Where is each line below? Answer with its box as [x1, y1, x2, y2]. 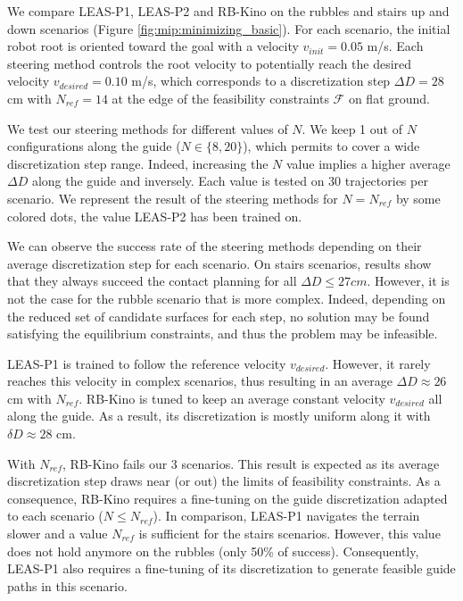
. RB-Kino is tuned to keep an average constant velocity [79, 388, 385, 407]
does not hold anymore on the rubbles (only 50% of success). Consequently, [7, 541, 419, 560]
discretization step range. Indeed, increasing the [7, 154, 269, 172]
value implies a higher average [285, 154, 451, 172]
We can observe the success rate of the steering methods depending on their [7, 237, 422, 255]
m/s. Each [367, 37, 424, 55]
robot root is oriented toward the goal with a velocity [7, 37, 299, 55]
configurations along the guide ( [7, 137, 181, 155]
